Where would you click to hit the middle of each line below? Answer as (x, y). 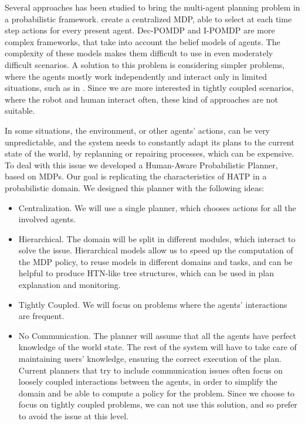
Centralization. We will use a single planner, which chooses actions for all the (157, 207)
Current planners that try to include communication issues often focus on (150, 370)
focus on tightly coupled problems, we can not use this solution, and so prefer (158, 404)
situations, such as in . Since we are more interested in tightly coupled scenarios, (149, 88)
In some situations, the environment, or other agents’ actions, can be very (138, 130)
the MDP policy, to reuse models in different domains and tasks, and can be (155, 261)
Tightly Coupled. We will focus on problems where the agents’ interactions (153, 304)
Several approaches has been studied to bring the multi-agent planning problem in (152, 7)
